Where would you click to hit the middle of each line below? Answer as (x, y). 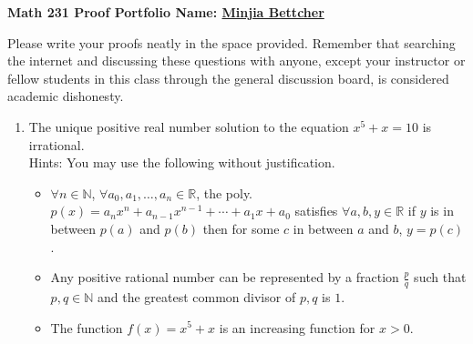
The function (87, 327)
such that (440, 277)
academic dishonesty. (66, 96)
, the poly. (225, 192)
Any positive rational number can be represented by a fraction (225, 277)
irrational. (57, 144)
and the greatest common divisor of (196, 296)
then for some (241, 228)
